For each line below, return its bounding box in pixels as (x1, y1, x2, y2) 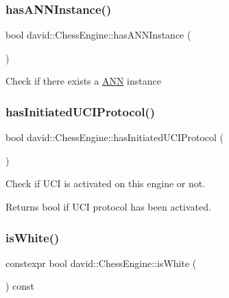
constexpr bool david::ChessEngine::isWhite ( (5, 255, 197, 270)
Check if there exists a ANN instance (5, 74, 161, 88)
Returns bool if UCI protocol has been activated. (5, 200, 211, 213)
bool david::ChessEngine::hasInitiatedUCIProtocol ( (5, 130, 224, 145)
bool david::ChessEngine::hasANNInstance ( (5, 28, 191, 42)
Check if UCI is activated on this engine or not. (5, 176, 206, 191)
